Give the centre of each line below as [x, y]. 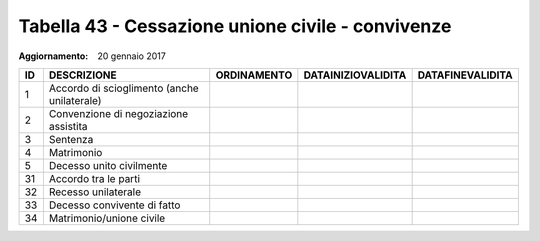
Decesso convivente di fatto [114, 205]
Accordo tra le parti [94, 178]
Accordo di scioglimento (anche [123, 88]
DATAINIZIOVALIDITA [355, 75]
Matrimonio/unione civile [107, 218]
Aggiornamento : [53, 56]
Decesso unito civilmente [108, 165]
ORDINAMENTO [254, 75]
